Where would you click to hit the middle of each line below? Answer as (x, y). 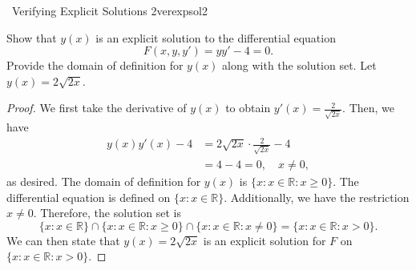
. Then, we (369, 108)
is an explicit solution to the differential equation (216, 37)
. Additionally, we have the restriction (317, 197)
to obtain (248, 108)
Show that (32, 37)
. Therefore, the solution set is (107, 213)
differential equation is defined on (89, 197)
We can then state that (63, 240)
